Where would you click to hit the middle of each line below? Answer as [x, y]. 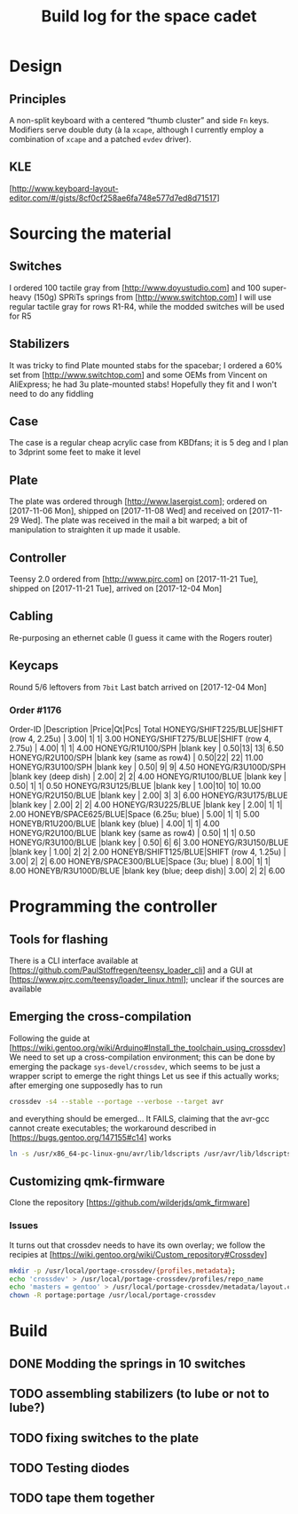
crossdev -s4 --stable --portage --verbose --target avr [117, 1101]
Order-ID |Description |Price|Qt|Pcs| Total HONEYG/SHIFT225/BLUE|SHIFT [146, 729]
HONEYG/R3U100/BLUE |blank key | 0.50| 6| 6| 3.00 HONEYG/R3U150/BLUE [149, 842]
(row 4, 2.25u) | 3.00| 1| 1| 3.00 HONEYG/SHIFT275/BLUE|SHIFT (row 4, [140, 738]
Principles [38, 99]
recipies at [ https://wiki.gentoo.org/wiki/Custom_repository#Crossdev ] [138, 1254]
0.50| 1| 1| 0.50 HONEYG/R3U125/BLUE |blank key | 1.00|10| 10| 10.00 [135, 785]
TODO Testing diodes [70, 1467]
